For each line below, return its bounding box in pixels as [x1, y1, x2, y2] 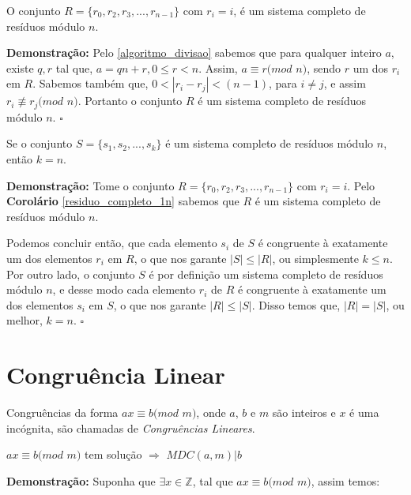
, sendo [307, 59, 341, 76]
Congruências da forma [6, 404, 119, 421]
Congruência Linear [6, 358, 225, 391]
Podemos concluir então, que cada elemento [6, 234, 217, 251]
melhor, [6, 312, 43, 328]
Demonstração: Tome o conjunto [6, 177, 175, 193]
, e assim [323, 75, 366, 92]
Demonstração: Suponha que [6, 472, 156, 489]
